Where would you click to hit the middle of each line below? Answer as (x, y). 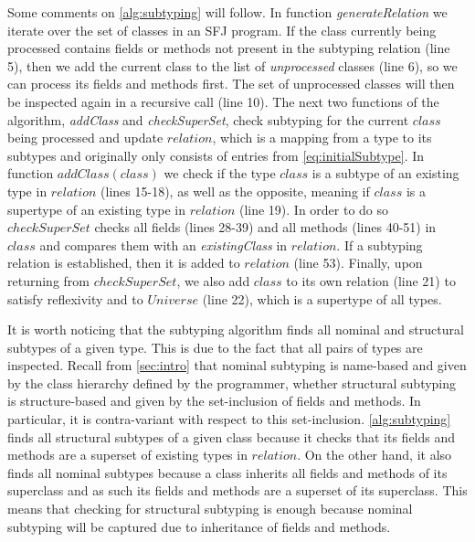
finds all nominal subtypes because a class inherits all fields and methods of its (227, 472)
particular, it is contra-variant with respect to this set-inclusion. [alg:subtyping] (229, 419)
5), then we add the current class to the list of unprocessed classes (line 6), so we (232, 65)
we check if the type (220, 173)
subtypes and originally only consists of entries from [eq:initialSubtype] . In (216, 155)
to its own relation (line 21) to (371, 280)
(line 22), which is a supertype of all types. (322, 298)
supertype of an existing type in (97, 209)
